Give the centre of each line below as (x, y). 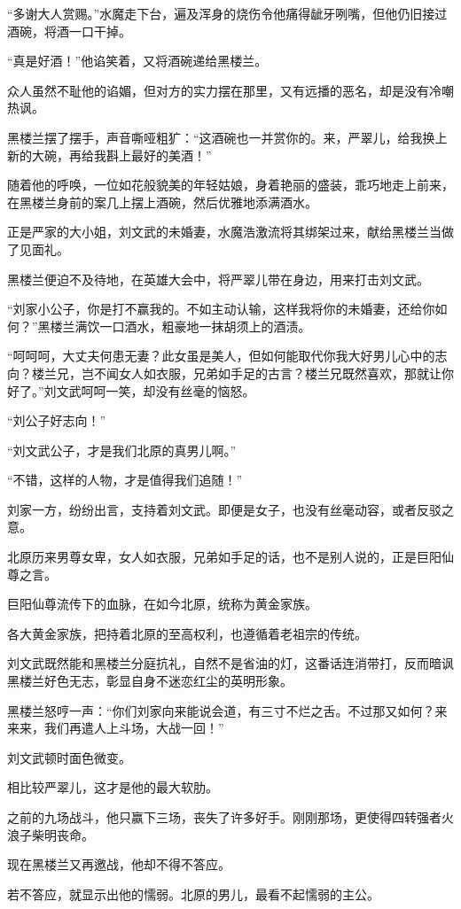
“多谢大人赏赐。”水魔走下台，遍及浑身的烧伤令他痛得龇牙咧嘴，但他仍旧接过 (227, 13)
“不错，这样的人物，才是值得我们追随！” (125, 480)
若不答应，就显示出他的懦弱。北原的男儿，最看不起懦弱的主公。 (193, 893)
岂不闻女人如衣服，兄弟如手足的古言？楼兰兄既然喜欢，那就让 (261, 373)
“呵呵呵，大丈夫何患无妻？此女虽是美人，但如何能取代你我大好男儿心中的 (221, 356)
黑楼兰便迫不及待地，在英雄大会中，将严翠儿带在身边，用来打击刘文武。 (218, 279)
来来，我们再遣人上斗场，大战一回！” (116, 728)
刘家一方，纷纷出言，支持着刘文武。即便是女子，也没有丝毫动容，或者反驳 (224, 509)
